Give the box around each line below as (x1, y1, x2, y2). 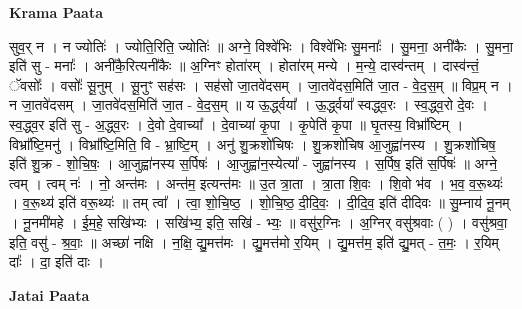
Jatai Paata (9, 284, 90, 305)
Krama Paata (9, 2, 103, 22)
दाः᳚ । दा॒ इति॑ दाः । (9, 251, 104, 272)
